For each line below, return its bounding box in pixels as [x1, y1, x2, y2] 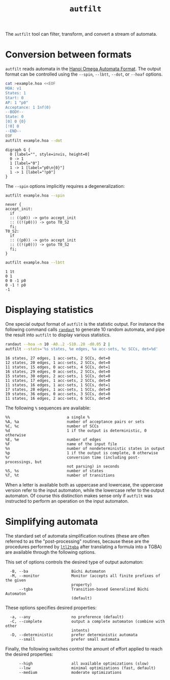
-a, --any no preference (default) [10, 614, 124, 619]
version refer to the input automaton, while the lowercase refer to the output [5, 487, 164, 493]
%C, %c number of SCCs [5, 423, 99, 429]
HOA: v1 [5, 86, 22, 91]
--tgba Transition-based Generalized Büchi [18, 587, 149, 592]
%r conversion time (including [5, 455, 126, 460]
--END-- [5, 128, 22, 134]
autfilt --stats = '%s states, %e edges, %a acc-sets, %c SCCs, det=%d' [5, 347, 158, 352]
